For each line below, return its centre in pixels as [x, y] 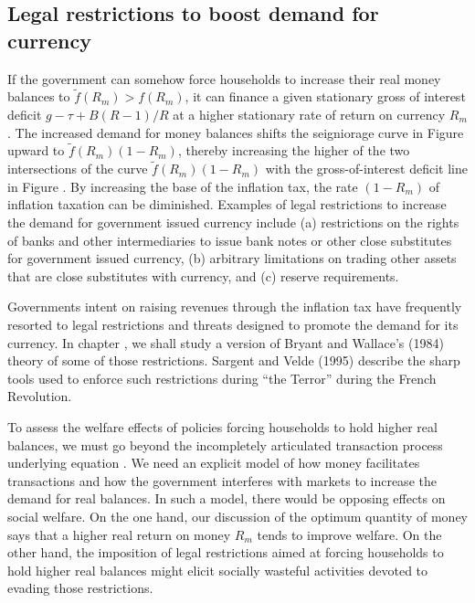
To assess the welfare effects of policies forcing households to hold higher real [222, 426]
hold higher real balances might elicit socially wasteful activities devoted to [218, 570]
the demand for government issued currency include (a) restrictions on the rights [233, 222]
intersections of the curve [78, 169]
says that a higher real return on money [119, 534]
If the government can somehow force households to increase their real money [224, 78]
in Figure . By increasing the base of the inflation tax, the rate [183, 186]
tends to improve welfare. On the [349, 534]
